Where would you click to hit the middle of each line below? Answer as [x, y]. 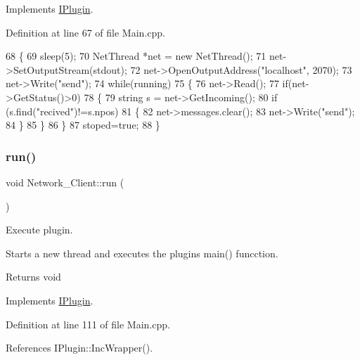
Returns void [33, 277]
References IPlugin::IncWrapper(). [79, 348]
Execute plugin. [39, 230]
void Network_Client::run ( [65, 182]
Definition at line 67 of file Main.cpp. [85, 32]
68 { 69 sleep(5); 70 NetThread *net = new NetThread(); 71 [136, 56]
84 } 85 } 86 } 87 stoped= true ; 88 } [83, 125]
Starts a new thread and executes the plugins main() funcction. [142, 253]
